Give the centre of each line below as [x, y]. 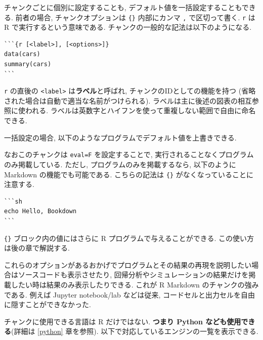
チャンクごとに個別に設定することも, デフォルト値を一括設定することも [123, 7]
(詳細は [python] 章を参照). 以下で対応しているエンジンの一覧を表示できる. [135, 331]
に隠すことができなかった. [48, 304]
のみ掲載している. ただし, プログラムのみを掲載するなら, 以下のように [120, 164]
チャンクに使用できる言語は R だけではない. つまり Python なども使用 [123, 321]
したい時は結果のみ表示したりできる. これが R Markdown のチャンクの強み [135, 284]
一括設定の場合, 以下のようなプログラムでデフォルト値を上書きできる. [120, 137]
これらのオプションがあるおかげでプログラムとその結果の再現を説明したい [128, 264]
